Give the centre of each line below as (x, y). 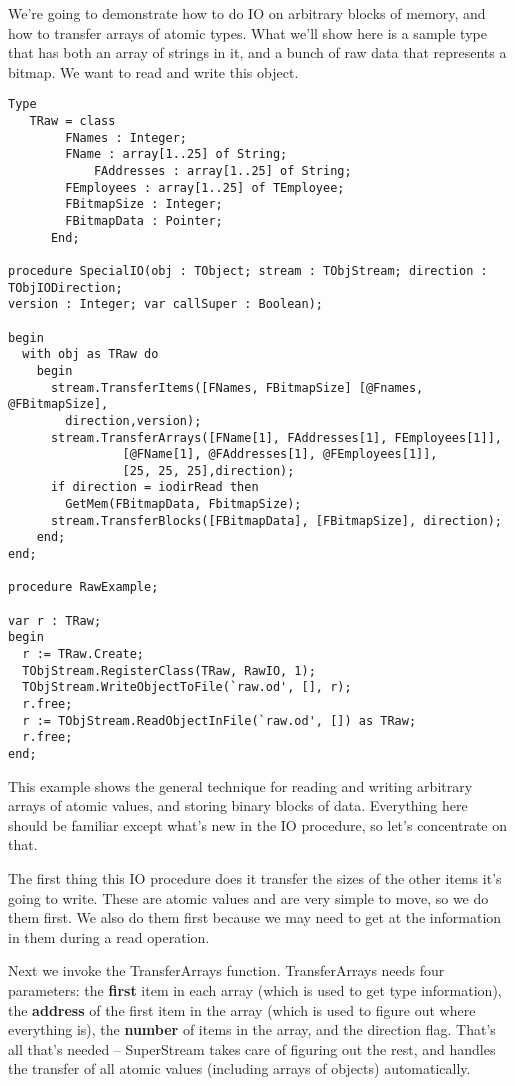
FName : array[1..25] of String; (176, 154)
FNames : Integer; (126, 137)
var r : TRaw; (55, 620)
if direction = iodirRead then (154, 487)
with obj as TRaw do (90, 354)
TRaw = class (72, 121)
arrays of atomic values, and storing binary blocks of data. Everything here (238, 805)
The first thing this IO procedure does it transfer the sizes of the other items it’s (255, 878)
